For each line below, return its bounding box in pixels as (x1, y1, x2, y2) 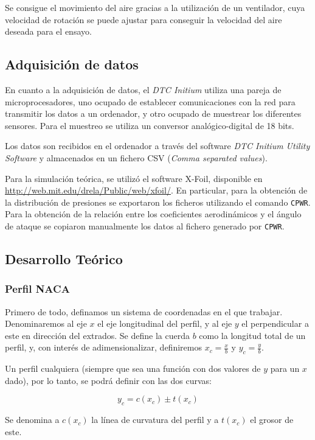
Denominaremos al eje (5, 317, 87, 330)
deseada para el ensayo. (5, 25, 92, 38)
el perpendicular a (241, 317, 309, 330)
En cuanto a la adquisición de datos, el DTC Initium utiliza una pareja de (5, 83, 282, 96)
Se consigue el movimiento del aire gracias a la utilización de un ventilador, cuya (5, 1, 305, 13)
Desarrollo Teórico (5, 250, 123, 268)
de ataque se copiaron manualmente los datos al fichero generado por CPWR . (5, 219, 285, 232)
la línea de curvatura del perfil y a (91, 413, 219, 426)
